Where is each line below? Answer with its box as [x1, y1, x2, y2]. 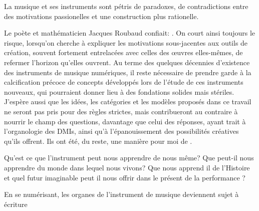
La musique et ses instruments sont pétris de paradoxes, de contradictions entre [4, 1, 248, 11]
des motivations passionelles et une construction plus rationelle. [4, 11, 199, 21]
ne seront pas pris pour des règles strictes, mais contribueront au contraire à [4, 106, 238, 116]
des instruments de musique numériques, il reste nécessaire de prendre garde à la [4, 67, 251, 77]
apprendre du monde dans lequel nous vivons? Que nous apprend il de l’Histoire [4, 162, 250, 172]
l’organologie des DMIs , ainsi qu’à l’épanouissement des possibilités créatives [4, 126, 239, 136]
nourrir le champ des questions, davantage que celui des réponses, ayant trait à [4, 116, 246, 126]
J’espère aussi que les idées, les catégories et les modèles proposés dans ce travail [4, 96, 251, 107]
